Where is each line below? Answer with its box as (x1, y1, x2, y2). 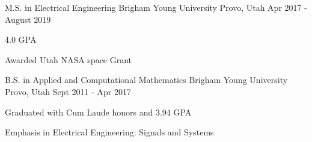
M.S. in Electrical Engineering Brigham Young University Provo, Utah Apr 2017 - (5, 1, 307, 13)
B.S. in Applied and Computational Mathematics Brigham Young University (5, 73, 288, 86)
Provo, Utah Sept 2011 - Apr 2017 (5, 85, 131, 97)
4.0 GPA (5, 33, 37, 46)
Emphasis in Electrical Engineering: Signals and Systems (5, 126, 214, 138)
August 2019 (5, 13, 51, 25)
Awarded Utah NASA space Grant (5, 53, 132, 66)
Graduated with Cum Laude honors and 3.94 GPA (5, 105, 192, 118)
